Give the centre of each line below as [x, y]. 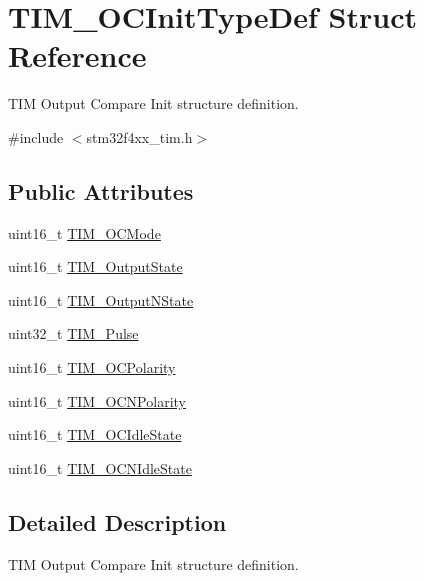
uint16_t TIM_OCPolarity [92, 367]
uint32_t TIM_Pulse [73, 333]
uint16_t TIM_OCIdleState [95, 434]
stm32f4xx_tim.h [139, 136]
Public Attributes [101, 190]
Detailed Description [117, 521]
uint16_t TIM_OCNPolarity [97, 400]
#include [36, 136]
